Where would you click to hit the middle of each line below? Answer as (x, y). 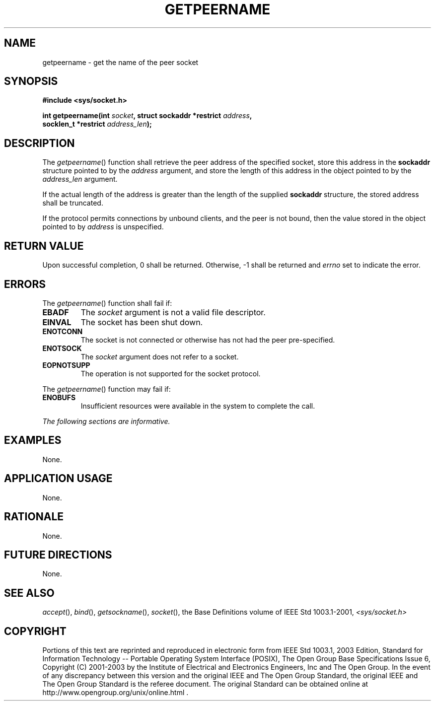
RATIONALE (34, 517)
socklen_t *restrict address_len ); (97, 124)
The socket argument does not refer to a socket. (160, 356)
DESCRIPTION (39, 143)
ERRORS (25, 284)
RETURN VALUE (44, 246)
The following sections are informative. (106, 421)
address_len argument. (80, 179)
